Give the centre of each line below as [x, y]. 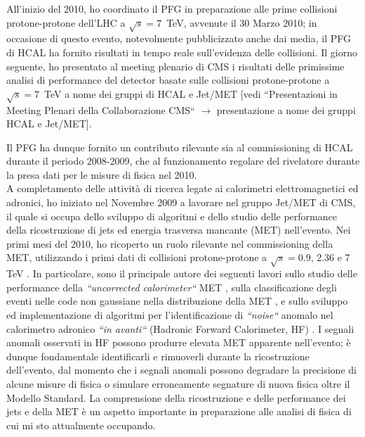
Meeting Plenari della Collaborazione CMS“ [101, 109]
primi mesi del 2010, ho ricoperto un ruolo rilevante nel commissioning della [170, 243]
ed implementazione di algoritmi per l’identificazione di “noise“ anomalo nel [170, 314]
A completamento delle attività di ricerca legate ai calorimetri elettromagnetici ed [182, 188]
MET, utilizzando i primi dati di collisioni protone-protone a [137, 257]
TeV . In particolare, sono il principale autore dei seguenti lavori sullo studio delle [182, 273]
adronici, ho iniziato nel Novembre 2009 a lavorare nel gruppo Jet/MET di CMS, [181, 202]
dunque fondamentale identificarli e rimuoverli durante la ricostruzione [158, 356]
